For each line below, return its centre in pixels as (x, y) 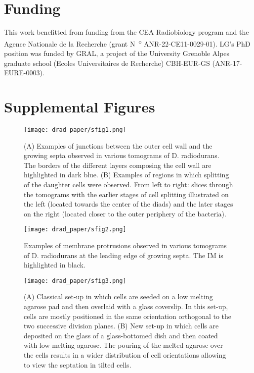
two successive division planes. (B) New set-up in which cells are (121, 326)
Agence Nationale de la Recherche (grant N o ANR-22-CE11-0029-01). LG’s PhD (127, 43)
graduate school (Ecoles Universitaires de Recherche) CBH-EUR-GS (107, 63)
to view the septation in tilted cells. (78, 364)
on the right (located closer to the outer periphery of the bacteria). (125, 213)
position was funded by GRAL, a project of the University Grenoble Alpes (117, 53)
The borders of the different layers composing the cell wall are (118, 165)
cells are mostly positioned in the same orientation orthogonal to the (128, 316)
